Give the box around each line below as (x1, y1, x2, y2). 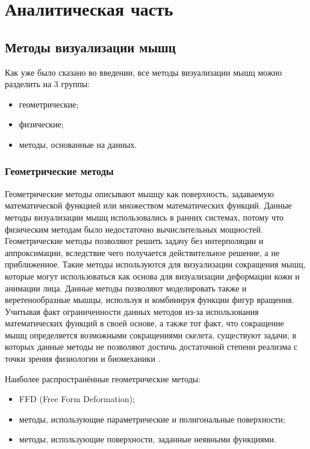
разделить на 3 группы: (5, 78, 90, 90)
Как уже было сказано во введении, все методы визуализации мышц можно (5, 66, 282, 78)
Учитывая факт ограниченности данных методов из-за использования (5, 305, 259, 317)
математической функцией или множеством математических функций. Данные (5, 199, 292, 212)
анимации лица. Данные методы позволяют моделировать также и (5, 281, 247, 294)
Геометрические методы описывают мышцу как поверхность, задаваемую (5, 187, 274, 200)
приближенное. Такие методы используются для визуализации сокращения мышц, (5, 258, 306, 270)
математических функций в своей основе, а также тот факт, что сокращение (5, 317, 284, 329)
